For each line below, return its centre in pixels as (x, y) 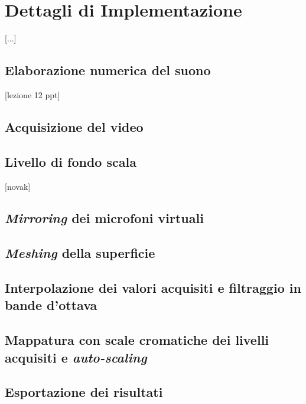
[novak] (18, 186)
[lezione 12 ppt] (32, 94)
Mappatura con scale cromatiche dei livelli (137, 340)
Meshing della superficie (80, 253)
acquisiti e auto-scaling (76, 357)
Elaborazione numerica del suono (108, 70)
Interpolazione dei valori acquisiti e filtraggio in (153, 288)
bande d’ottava (51, 305)
